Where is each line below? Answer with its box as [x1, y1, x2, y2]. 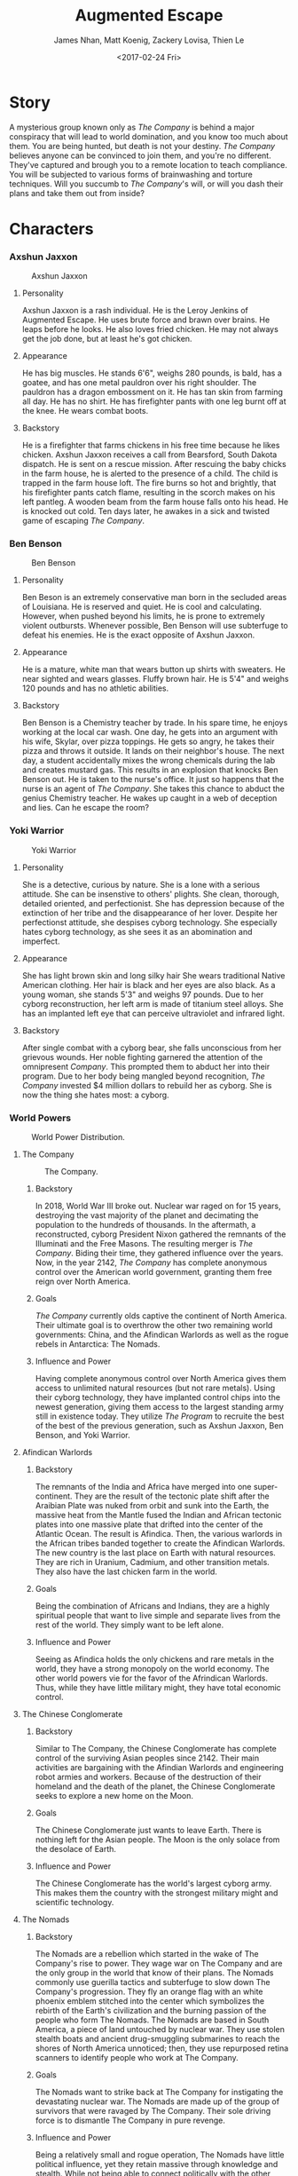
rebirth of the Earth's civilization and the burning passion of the [35, 2006, 267, 2016]
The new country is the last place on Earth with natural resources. [35, 1547, 277, 1558]
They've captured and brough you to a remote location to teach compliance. [9, 159, 288, 170]
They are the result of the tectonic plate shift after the [74, 1491, 270, 1501]
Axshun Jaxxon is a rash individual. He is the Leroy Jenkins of [21, 305, 248, 316]
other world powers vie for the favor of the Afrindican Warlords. [35, 1673, 269, 1683]
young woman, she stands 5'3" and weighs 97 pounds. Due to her [21, 989, 264, 1000]
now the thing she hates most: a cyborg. [21, 1089, 170, 1100]
